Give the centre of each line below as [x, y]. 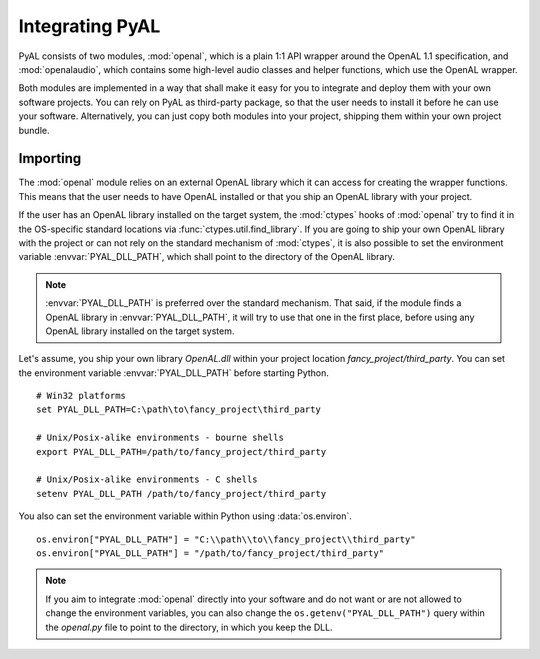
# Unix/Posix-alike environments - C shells [147, 479]
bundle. [34, 130]
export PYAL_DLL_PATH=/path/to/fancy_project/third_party [181, 451]
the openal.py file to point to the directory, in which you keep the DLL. [189, 627]
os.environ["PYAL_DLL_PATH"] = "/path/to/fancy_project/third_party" [210, 553]
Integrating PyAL [89, 26]
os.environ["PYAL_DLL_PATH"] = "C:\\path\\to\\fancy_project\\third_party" [226, 539]
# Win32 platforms [81, 396]
